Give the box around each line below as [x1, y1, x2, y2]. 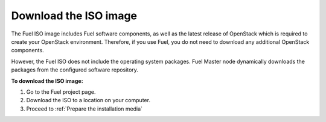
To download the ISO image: [11, 77, 84, 84]
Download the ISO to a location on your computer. [26, 97, 151, 104]
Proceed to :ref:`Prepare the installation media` [26, 105, 143, 112]
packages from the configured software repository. [11, 66, 139, 73]
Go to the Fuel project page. [26, 88, 96, 96]
